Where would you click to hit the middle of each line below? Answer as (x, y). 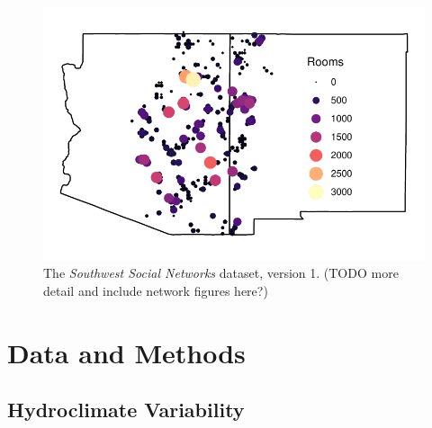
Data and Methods (126, 352)
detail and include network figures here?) (156, 290)
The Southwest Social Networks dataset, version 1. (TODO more (221, 273)
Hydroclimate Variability (126, 410)
